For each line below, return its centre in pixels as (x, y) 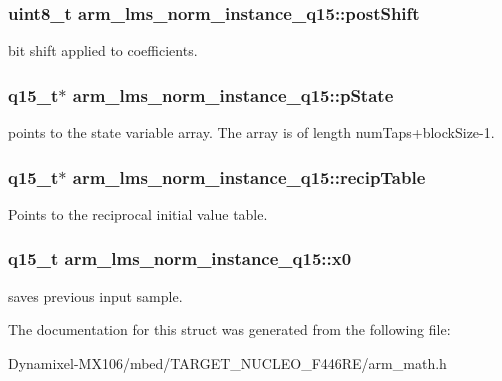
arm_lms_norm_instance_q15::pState (233, 94)
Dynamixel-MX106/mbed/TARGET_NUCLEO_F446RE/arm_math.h (227, 362)
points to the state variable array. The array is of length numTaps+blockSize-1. (251, 132)
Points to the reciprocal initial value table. (138, 213)
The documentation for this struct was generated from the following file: (229, 329)
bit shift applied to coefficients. (103, 50)
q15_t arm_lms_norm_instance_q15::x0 (180, 258)
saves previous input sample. (95, 295)
